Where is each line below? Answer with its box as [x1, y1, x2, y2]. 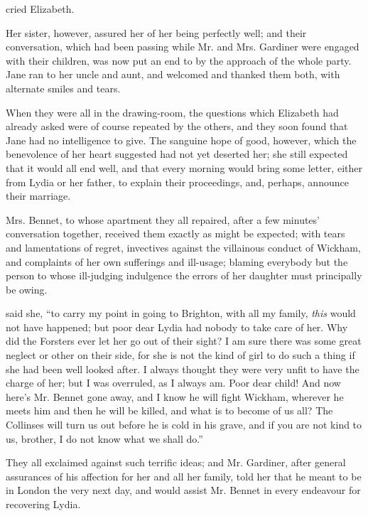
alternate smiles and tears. [6, 80, 121, 95]
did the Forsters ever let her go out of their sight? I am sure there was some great [6, 333, 362, 348]
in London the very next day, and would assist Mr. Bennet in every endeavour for [6, 483, 361, 498]
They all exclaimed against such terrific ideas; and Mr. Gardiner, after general [6, 455, 346, 470]
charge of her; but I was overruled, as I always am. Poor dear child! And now [6, 375, 341, 390]
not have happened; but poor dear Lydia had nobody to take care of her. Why [6, 319, 348, 334]
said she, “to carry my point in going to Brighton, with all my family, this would [6, 306, 356, 321]
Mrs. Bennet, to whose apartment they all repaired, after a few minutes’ [6, 212, 320, 227]
